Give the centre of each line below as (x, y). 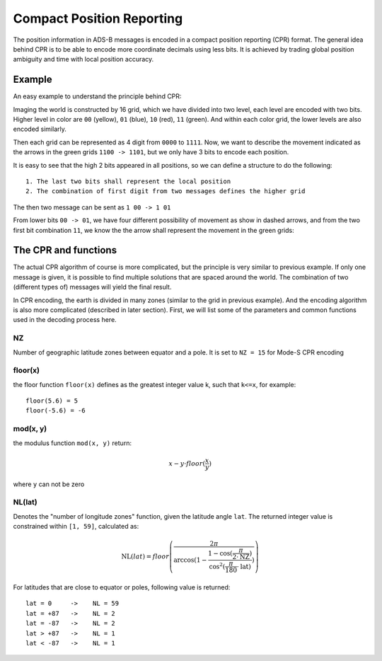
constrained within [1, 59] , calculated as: (76, 527)
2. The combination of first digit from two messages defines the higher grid (166, 191)
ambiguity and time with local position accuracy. (83, 59)
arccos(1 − (190, 560)
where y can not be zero (49, 484)
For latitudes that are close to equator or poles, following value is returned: (122, 587)
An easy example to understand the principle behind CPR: (97, 96)
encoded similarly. (40, 129)
